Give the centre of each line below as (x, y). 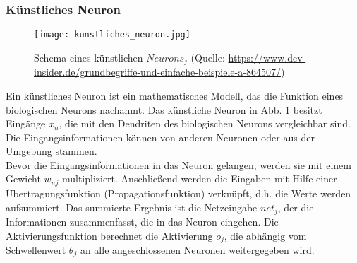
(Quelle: (208, 57)
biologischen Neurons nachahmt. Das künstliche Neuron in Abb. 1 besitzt (164, 109)
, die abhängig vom (265, 235)
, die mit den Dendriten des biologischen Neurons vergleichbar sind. (205, 123)
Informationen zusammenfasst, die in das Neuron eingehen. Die (142, 221)
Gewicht (23, 179)
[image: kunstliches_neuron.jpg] (112, 35)
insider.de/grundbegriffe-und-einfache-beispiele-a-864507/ (157, 72)
